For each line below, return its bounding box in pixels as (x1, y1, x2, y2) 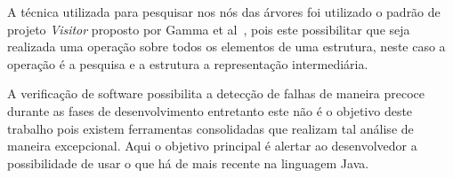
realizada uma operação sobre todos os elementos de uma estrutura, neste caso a (7, 37, 446, 56)
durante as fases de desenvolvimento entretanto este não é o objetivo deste (7, 101, 413, 120)
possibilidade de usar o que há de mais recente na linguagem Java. (7, 153, 369, 172)
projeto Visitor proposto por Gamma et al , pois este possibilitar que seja (7, 19, 410, 38)
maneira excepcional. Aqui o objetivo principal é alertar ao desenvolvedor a (7, 136, 417, 155)
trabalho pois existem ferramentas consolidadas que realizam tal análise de (7, 119, 414, 137)
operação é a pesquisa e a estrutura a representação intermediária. (7, 54, 368, 73)
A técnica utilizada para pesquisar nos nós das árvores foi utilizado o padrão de (7, 3, 441, 20)
